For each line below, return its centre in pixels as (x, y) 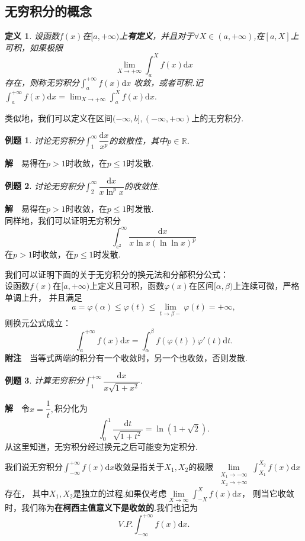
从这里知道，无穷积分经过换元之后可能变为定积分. (101, 446)
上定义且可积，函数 (127, 286)
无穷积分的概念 (48, 11)
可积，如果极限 (34, 47)
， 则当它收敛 (268, 493)
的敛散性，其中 (138, 140)
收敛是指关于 (139, 466)
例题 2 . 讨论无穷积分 (44, 186)
